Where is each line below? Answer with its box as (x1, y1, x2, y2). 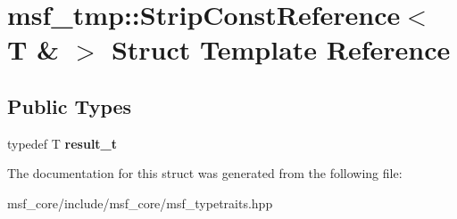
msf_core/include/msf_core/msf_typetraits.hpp (7, 193, 273, 212)
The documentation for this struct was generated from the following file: (7, 164, 403, 182)
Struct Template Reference (111, 31, 451, 68)
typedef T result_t (7, 134, 118, 152)
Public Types (7, 92, 132, 119)
